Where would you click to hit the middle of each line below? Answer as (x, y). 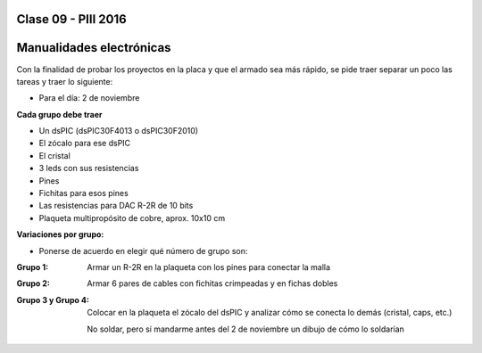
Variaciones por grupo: (60, 234)
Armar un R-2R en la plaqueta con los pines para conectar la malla (208, 267)
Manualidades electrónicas (94, 48)
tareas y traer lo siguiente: (65, 81)
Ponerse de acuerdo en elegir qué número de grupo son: (143, 250)
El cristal (54, 155)
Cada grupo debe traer (59, 114)
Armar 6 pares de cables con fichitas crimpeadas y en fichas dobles (212, 283)
